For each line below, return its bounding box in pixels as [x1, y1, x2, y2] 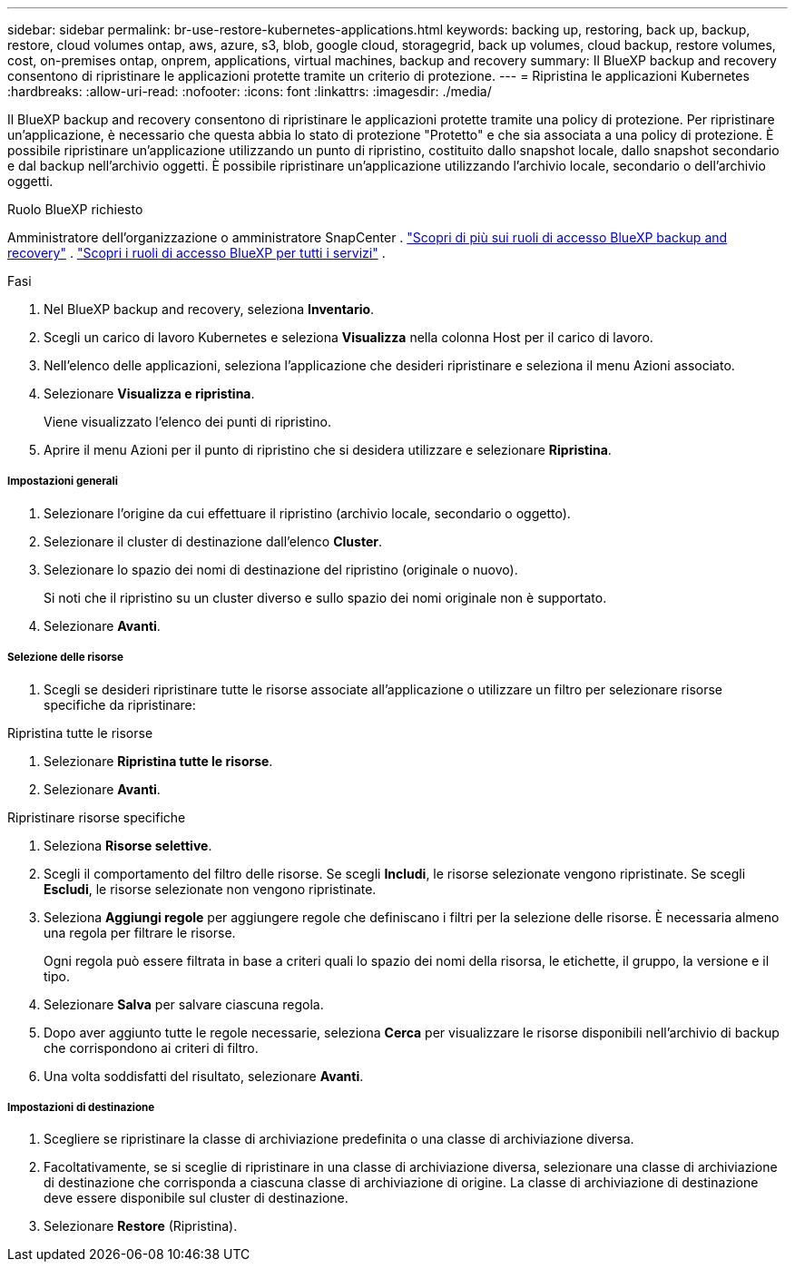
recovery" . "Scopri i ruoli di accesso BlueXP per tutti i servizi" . [7, 245, 386, 261]
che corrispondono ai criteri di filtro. [44, 1039, 259, 1056]
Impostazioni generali [7, 475, 118, 488]
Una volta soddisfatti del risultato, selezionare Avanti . [44, 1067, 364, 1084]
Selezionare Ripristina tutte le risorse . [44, 753, 273, 769]
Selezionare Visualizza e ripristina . [44, 386, 255, 401]
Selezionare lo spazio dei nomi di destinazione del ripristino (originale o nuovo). [44, 561, 518, 577]
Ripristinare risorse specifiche [7, 809, 186, 825]
